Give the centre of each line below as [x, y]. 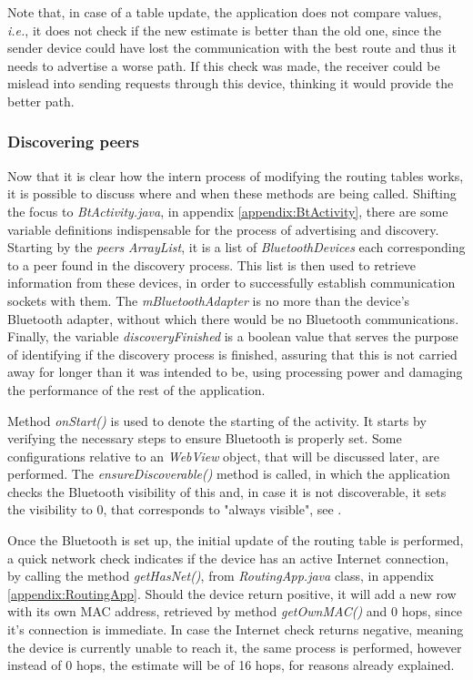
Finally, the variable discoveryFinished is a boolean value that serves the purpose [233, 336]
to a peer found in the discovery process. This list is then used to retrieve [212, 264]
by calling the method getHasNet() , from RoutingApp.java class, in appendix [221, 576]
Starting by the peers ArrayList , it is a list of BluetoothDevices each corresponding [236, 247]
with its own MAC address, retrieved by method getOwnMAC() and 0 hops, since [235, 611]
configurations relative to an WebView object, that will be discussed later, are [224, 456]
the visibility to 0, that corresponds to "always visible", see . [175, 509]
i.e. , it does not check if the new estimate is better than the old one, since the [224, 30]
